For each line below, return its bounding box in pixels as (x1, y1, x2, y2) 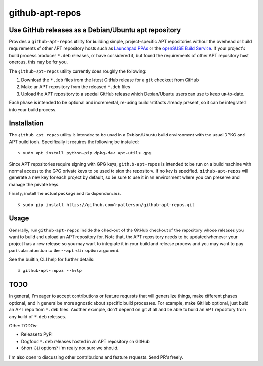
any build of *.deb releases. (9, 313, 67, 319)
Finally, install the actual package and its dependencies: (9, 191, 121, 196)
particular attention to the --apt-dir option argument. (9, 248, 120, 253)
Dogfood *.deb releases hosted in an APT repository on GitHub (21, 338, 150, 344)
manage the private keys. (9, 181, 60, 187)
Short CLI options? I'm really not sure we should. (21, 345, 119, 351)
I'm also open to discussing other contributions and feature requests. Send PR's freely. (9, 354, 183, 360)
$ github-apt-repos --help (18, 268, 82, 273)
